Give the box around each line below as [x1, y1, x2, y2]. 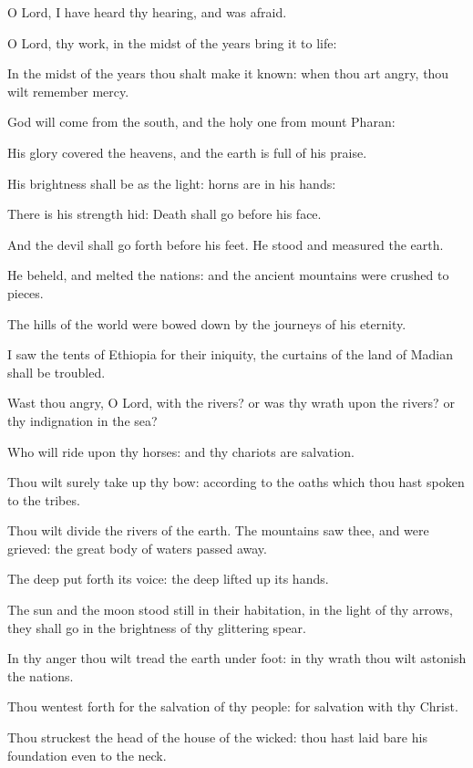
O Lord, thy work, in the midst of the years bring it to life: [7, 33, 337, 52]
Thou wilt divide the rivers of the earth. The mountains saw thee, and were [7, 521, 429, 540]
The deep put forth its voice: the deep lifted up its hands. [7, 569, 329, 588]
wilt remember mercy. [7, 81, 129, 100]
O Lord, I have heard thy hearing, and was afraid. [7, 3, 287, 21]
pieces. [7, 283, 44, 302]
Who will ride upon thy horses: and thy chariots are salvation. [7, 441, 355, 461]
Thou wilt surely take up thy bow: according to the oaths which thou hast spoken [7, 472, 465, 492]
